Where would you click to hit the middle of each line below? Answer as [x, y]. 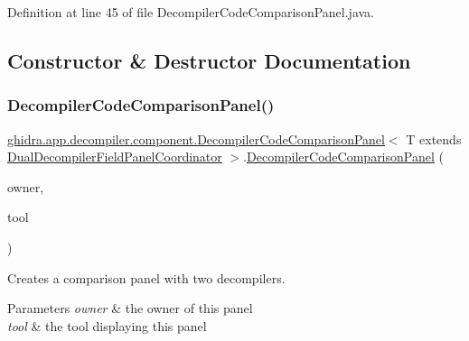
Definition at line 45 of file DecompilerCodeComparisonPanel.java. [191, 12]
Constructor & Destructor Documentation [209, 60]
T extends [434, 138]
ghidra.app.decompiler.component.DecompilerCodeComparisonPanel [196, 138]
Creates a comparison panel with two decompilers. [146, 277]
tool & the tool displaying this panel [107, 325]
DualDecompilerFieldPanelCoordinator [115, 157]
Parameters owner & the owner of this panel [130, 308]
